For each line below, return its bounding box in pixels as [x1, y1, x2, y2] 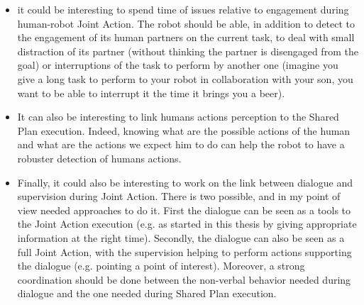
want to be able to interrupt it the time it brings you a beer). [17, 85, 285, 100]
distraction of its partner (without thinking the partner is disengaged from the [17, 43, 358, 58]
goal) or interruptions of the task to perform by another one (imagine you [17, 57, 338, 72]
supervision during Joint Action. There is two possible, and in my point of [17, 189, 341, 204]
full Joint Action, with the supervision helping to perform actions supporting [17, 244, 352, 259]
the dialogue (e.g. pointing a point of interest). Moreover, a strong [17, 258, 305, 273]
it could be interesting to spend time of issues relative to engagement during [17, 2, 349, 16]
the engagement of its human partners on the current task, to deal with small [17, 30, 355, 45]
